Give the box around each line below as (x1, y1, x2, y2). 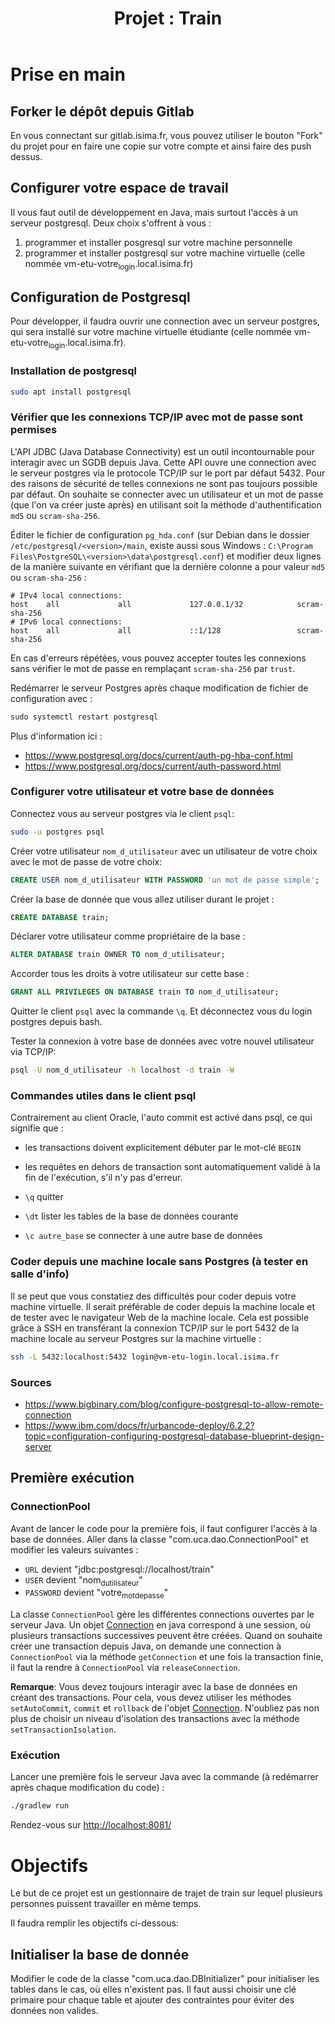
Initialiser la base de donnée (10, 1946, 190, 1963)
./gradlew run (10, 1801, 70, 1811)
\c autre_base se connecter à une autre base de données (24, 1230, 263, 1242)
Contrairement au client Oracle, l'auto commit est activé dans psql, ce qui (10, 1112, 313, 1124)
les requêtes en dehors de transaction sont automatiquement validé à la (24, 1161, 321, 1173)
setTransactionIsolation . (10, 1723, 117, 1736)
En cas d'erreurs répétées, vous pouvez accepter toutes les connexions (10, 652, 307, 664)
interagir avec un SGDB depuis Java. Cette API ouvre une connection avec (10, 456, 317, 468)
